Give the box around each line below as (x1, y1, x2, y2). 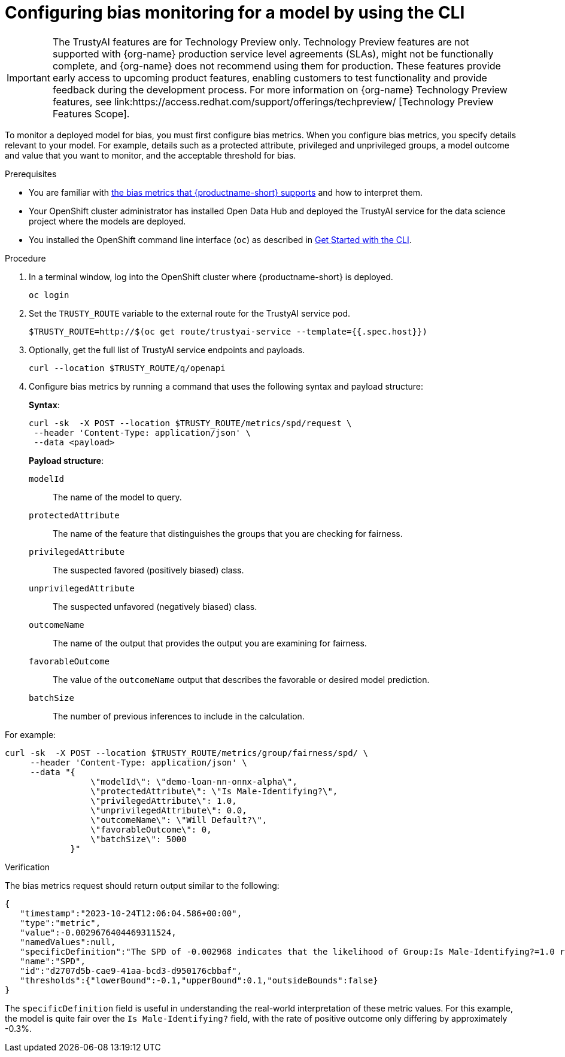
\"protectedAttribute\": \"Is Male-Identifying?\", (90, 786, 338, 796)
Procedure (5, 253, 46, 263)
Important (7, 71, 50, 84)
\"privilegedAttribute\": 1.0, (90, 795, 237, 806)
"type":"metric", (20, 918, 101, 928)
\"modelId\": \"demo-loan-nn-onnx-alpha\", (90, 776, 297, 786)
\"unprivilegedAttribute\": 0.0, (90, 805, 247, 815)
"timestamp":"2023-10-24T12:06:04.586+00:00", (20, 908, 242, 918)
